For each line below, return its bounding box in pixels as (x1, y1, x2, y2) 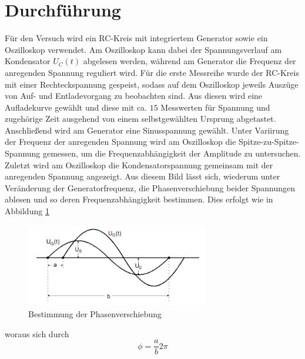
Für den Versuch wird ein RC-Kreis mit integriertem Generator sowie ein (5, 32, 268, 44)
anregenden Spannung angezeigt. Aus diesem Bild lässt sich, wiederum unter (5, 170, 280, 182)
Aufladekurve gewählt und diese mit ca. (5, 101, 148, 113)
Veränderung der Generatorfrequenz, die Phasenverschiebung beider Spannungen (5, 181, 295, 194)
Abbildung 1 (5, 205, 49, 217)
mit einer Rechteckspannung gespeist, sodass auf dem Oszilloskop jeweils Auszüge (5, 78, 299, 90)
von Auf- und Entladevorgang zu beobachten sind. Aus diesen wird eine (5, 89, 263, 102)
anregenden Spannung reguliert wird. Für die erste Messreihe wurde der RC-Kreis (5, 66, 299, 78)
